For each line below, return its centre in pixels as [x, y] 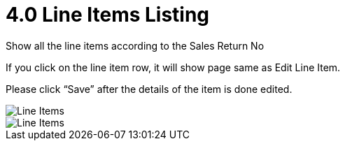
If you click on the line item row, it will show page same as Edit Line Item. [173, 67]
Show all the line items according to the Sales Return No [135, 45]
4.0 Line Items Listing [108, 15]
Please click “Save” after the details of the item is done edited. [149, 89]
